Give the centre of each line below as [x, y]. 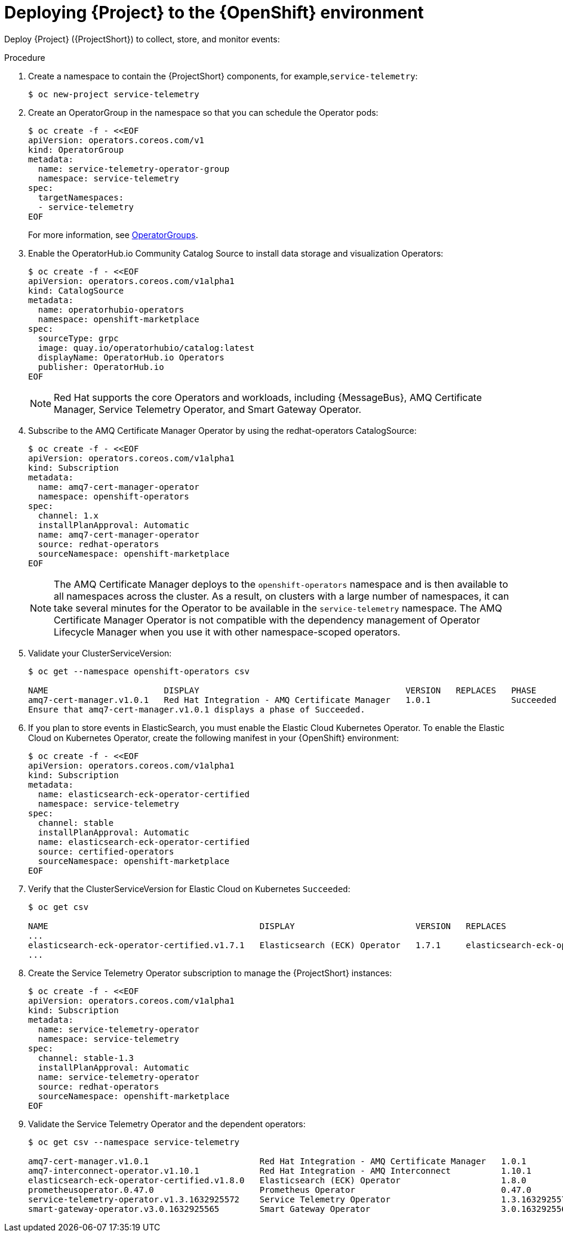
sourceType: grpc [78, 338]
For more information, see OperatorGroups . [113, 235]
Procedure [25, 57]
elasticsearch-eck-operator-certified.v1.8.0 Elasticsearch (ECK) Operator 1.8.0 [277, 1180]
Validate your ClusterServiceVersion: [100, 653]
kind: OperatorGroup [76, 149]
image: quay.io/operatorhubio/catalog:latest [146, 348]
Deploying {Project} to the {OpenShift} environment [214, 13]
